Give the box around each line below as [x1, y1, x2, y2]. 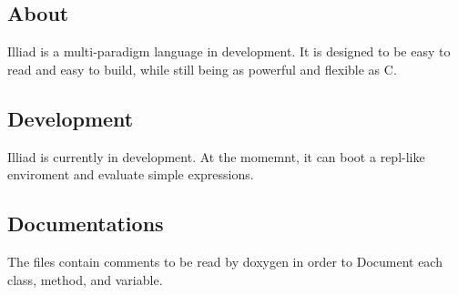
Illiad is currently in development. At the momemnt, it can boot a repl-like [7, 147, 425, 166]
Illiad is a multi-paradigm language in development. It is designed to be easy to [7, 42, 451, 61]
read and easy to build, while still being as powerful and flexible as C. [7, 59, 397, 78]
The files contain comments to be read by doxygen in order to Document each [7, 251, 443, 270]
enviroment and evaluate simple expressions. [7, 165, 254, 184]
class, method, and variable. [7, 270, 163, 289]
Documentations [7, 209, 164, 238]
